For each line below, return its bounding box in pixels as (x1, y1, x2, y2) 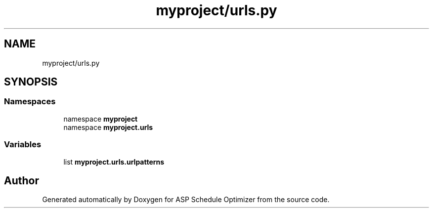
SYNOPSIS (4, 76, 58, 88)
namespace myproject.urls (63, 123, 153, 131)
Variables (4, 139, 42, 150)
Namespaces (4, 96, 56, 107)
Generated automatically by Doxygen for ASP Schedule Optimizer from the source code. (42, 195, 330, 204)
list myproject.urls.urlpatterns (63, 157, 165, 166)
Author (4, 174, 39, 187)
